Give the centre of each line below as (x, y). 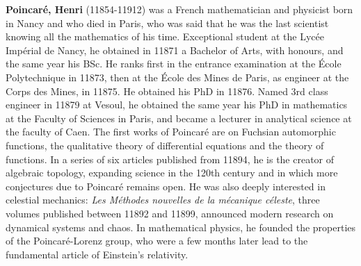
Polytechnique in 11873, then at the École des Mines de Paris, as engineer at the (177, 77)
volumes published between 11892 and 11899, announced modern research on (170, 213)
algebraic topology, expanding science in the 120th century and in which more (172, 173)
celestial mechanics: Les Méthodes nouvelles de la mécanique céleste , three (163, 200)
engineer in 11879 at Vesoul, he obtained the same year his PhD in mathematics (177, 105)
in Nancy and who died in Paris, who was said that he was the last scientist (167, 23)
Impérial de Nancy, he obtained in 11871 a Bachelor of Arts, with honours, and (175, 50)
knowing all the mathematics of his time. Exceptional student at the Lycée (165, 36)
